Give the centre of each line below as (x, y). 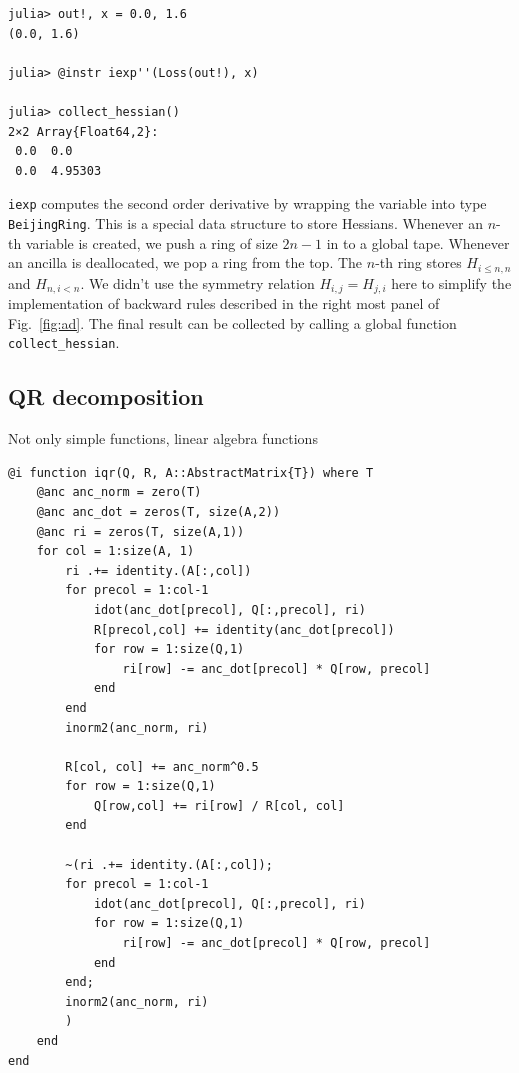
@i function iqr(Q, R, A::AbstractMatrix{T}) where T (191, 472)
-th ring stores (418, 262)
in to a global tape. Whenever (418, 242)
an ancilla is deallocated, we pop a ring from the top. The (185, 262)
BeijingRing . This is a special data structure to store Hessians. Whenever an (245, 223)
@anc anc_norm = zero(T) (119, 492)
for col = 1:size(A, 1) (115, 551)
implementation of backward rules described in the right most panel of (224, 303)
